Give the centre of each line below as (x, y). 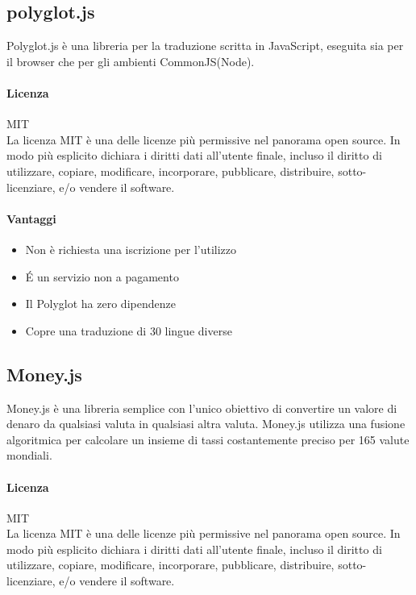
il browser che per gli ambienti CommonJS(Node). (131, 61)
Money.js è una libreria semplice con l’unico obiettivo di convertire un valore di (202, 408)
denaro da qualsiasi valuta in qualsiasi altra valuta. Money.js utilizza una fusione (206, 424)
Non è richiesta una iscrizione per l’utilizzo (131, 249)
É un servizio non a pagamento (102, 276)
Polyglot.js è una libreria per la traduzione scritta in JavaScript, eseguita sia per (205, 46)
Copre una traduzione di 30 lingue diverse (129, 330)
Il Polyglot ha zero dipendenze (100, 304)
